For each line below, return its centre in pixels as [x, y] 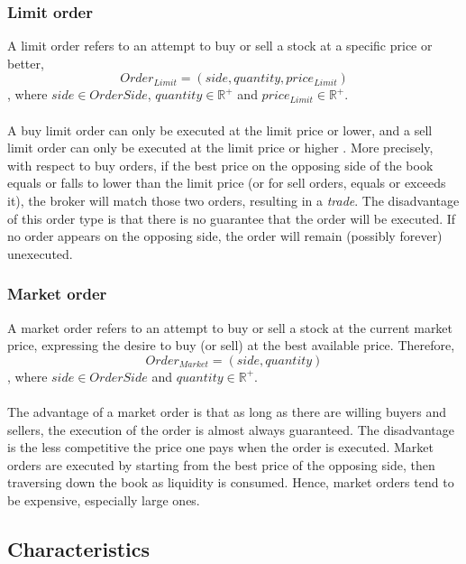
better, [26, 63]
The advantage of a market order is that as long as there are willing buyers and [227, 411]
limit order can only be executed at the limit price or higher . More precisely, [220, 148]
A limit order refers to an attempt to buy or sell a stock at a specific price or [220, 46]
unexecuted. [40, 253]
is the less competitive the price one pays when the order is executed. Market [220, 447]
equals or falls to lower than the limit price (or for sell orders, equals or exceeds [227, 183]
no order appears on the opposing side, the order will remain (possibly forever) [225, 236]
